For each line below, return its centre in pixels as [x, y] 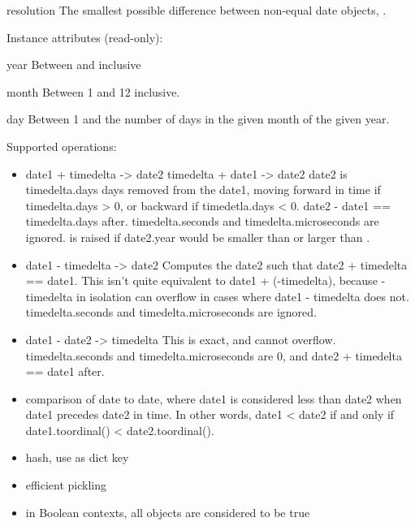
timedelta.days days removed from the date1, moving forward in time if [203, 190]
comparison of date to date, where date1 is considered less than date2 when [214, 398]
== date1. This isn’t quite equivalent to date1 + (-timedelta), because [201, 280]
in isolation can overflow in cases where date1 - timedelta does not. [243, 296]
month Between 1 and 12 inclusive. [93, 91]
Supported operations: [62, 146]
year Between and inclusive [74, 65]
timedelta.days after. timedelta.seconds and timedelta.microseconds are [202, 221]
